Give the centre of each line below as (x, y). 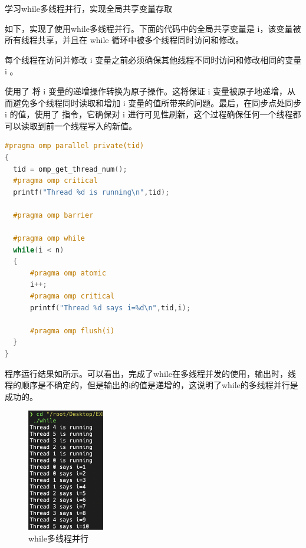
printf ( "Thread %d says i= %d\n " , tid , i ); (110, 308)
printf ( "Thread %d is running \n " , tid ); (91, 192)
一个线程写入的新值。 (95, 125)
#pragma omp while (49, 239)
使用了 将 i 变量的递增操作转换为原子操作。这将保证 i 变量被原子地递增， (146, 91)
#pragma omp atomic (68, 273)
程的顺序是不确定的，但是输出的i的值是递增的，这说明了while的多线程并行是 (152, 385)
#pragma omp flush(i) (72, 331)
